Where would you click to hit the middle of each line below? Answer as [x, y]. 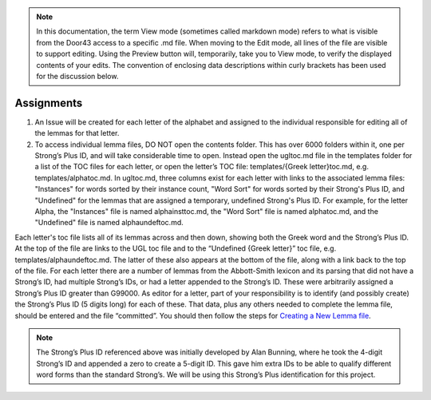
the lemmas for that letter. [77, 133]
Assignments [49, 103]
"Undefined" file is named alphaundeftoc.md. [109, 223]
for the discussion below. [77, 76]
